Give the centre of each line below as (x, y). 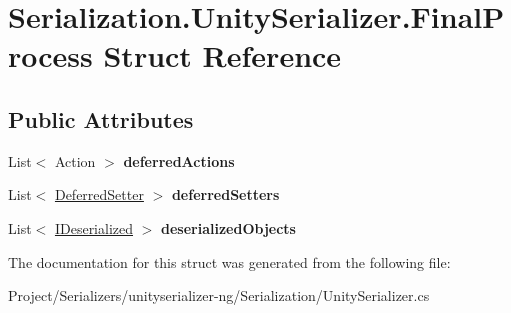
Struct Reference (222, 55)
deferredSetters (225, 194)
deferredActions (179, 160)
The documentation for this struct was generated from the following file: (229, 261)
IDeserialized (94, 227)
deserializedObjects (228, 227)
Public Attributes (101, 118)
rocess (50, 55)
